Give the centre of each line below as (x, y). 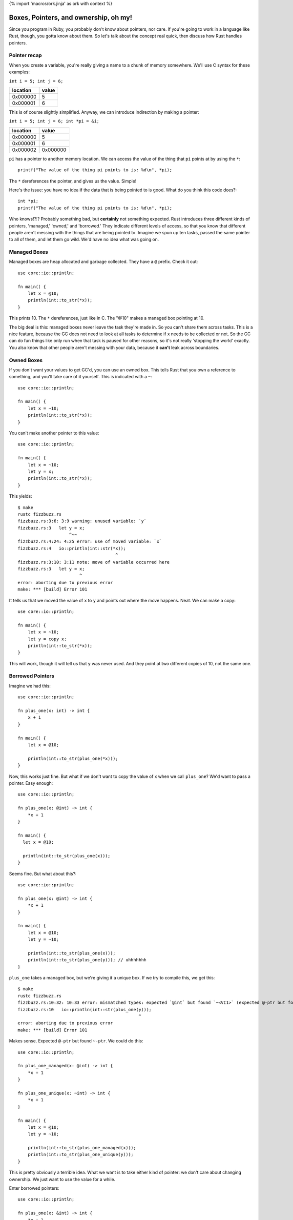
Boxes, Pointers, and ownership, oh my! (71, 17)
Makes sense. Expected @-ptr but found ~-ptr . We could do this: (76, 1041)
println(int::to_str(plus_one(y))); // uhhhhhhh (87, 960)
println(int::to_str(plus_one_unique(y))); (81, 1155)
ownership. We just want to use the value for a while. (62, 1179)
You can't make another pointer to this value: (54, 433)
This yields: (21, 496)
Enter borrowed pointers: (34, 1188)
